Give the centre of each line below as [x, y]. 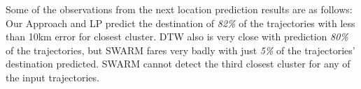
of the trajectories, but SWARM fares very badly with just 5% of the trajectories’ [180, 50]
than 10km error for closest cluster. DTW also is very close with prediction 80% [177, 37]
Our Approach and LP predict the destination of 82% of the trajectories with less [180, 23]
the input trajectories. [52, 77]
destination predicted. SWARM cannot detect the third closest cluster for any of [178, 64]
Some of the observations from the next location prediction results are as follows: [179, 9]
